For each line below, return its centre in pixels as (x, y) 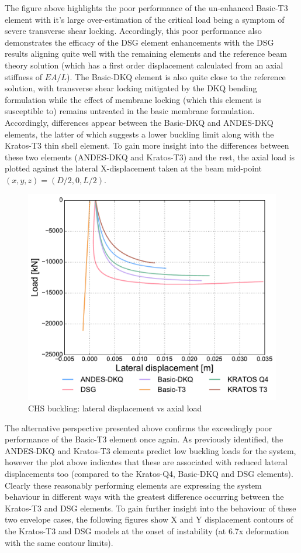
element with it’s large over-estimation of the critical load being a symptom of (145, 19)
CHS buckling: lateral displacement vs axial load (115, 408)
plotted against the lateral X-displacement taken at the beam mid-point (134, 168)
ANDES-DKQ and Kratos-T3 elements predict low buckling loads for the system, (150, 450)
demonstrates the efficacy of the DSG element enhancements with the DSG (139, 42)
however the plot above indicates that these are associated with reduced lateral (146, 462)
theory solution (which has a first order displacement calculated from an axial (144, 65)
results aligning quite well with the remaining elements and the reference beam (146, 54)
